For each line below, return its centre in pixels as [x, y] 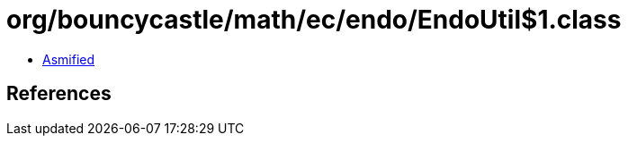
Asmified [69, 59]
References [59, 94]
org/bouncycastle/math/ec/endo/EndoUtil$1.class [314, 20]
